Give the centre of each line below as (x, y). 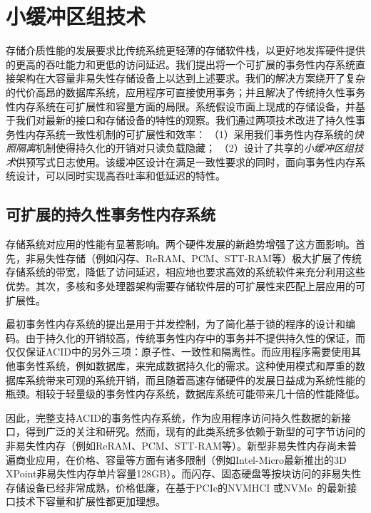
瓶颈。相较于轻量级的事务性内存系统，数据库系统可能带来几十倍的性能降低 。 (185, 394)
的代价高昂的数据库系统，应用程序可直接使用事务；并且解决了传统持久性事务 (185, 92)
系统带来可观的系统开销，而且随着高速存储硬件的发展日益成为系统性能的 (195, 379)
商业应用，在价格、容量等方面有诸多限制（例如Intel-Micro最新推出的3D (181, 459)
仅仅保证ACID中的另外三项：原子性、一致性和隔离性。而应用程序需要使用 (178, 352)
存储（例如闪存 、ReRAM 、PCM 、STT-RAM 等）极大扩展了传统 (213, 258)
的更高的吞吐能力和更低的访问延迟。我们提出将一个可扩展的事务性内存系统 (181, 64)
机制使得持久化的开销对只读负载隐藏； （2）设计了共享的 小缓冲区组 (195, 148)
